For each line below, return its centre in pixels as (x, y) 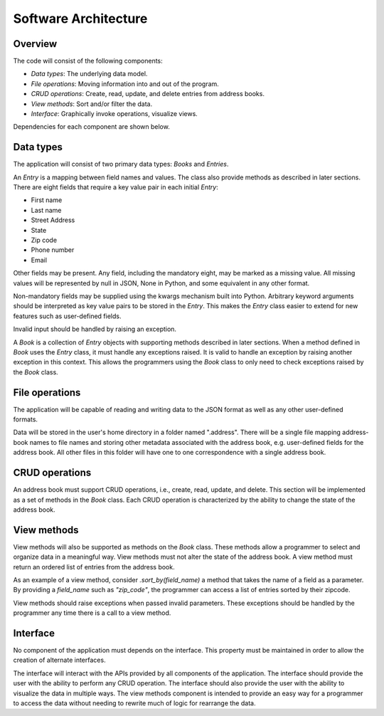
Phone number (53, 250)
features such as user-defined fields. (67, 316)
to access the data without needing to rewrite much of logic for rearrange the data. (134, 703)
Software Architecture (80, 19)
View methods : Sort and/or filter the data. (92, 104)
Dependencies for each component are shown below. (91, 127)
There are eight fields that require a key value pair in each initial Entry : (116, 187)
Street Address (53, 220)
